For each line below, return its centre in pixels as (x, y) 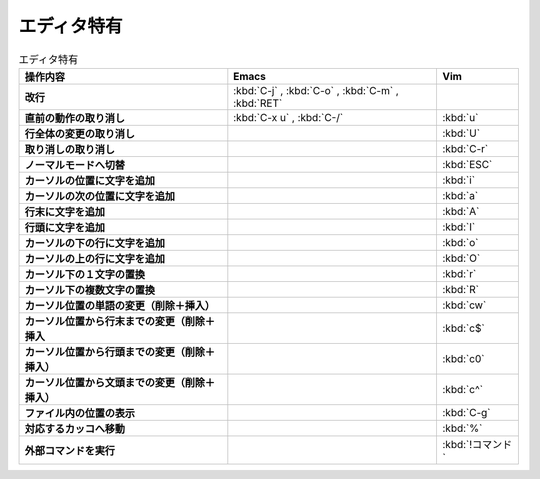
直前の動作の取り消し (74, 118)
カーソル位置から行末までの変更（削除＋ (119, 321)
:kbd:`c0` (463, 358)
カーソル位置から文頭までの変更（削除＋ (119, 382)
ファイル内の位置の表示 (79, 413)
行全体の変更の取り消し (79, 133)
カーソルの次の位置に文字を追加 (99, 196)
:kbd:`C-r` (465, 148)
